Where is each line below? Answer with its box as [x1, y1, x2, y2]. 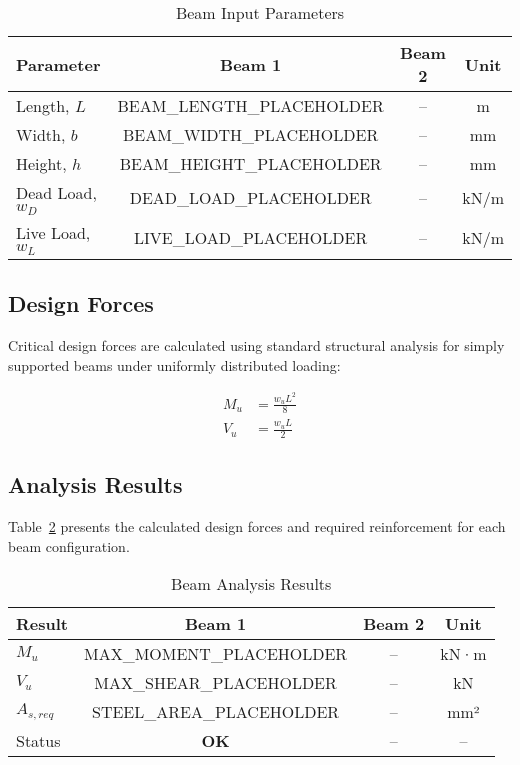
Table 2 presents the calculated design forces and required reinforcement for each [8, 516, 506, 537]
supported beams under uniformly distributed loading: [8, 354, 341, 375]
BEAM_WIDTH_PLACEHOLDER [123, 123, 379, 146]
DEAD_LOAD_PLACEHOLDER [129, 186, 372, 210]
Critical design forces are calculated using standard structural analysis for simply [8, 335, 505, 356]
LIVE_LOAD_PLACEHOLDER [134, 226, 368, 250]
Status [16, 729, 61, 753]
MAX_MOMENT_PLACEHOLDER [83, 642, 348, 666]
